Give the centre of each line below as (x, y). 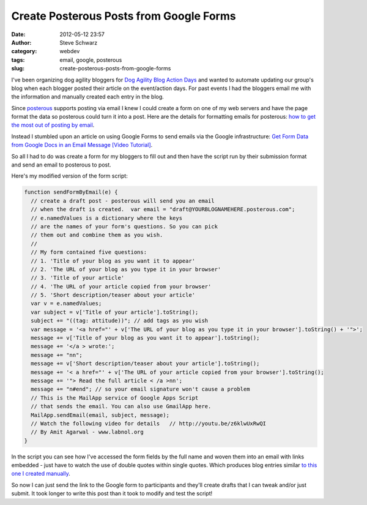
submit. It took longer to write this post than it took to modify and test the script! (112, 493)
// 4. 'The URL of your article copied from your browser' (121, 286)
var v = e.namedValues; (66, 304)
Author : (21, 42)
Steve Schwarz (79, 42)
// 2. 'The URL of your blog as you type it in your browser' (126, 269)
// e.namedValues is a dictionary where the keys (107, 218)
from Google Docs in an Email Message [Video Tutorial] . (82, 145)
